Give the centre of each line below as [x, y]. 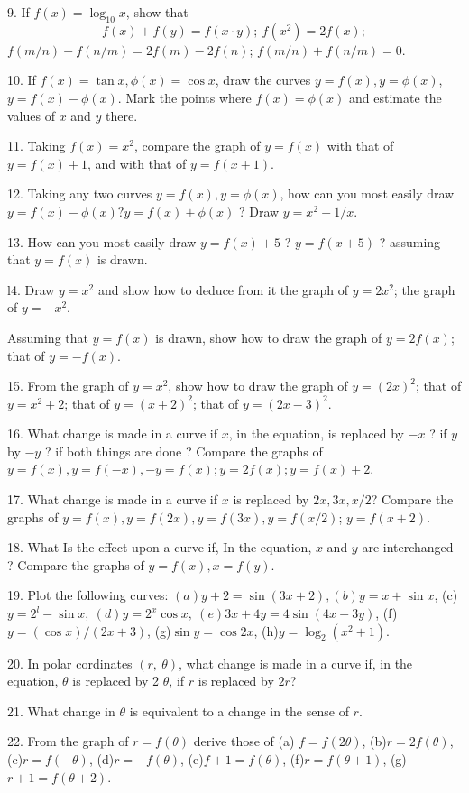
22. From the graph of [68, 741]
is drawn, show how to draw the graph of [269, 337]
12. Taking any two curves [80, 194]
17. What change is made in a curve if [113, 499]
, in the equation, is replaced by [316, 433]
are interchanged [408, 547]
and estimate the [395, 97]
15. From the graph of [68, 386]
